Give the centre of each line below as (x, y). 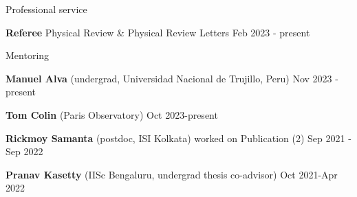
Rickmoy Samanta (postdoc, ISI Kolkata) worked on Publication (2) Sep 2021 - (178, 138)
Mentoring (28, 55)
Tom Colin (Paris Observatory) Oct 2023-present (112, 114)
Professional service (46, 9)
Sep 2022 (24, 151)
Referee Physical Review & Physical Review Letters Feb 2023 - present (158, 32)
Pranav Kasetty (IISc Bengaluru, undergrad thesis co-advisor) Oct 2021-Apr (172, 174)
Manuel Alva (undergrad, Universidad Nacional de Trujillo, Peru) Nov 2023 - (172, 78)
